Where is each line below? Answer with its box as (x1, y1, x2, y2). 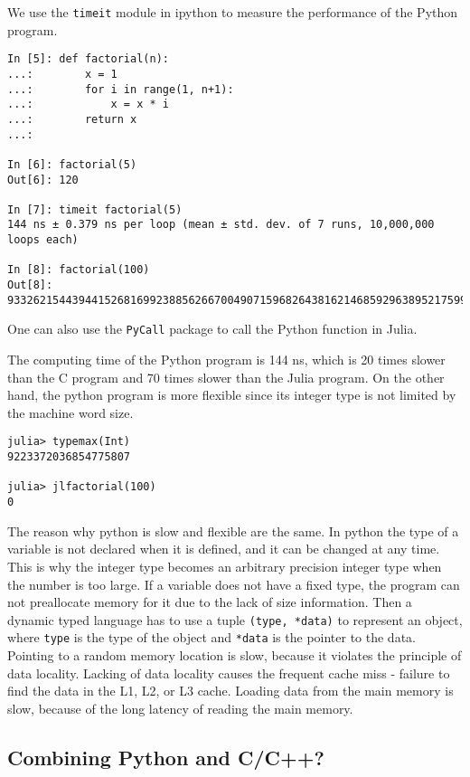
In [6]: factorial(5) (7, 157, 137, 171)
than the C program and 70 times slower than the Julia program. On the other (7, 367, 445, 386)
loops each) (7, 233, 79, 247)
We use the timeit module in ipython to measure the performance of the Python (7, 3, 458, 21)
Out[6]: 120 (7, 173, 79, 186)
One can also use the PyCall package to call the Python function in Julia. (7, 319, 418, 338)
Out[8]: (7, 279, 53, 292)
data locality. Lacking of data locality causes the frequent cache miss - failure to (7, 663, 450, 682)
